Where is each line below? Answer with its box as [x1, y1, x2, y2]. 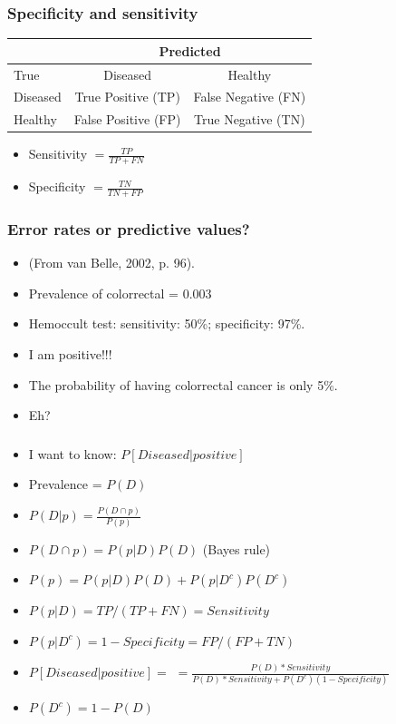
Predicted [159, 41, 221, 60]
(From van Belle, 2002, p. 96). [28, 253, 196, 272]
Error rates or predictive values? [7, 217, 250, 240]
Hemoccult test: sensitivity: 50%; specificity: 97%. [28, 314, 305, 333]
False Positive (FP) [73, 110, 181, 129]
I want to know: [28, 444, 117, 463]
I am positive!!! [28, 345, 112, 363]
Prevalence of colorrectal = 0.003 [28, 283, 212, 302]
